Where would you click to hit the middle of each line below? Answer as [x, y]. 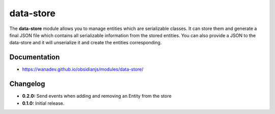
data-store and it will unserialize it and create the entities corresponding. [86, 43]
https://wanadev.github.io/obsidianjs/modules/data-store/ [83, 69]
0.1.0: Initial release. [43, 103]
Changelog [27, 84]
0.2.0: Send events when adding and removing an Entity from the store [97, 96]
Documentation [35, 57]
